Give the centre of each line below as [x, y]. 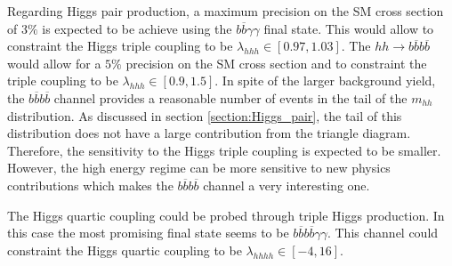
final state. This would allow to [349, 28]
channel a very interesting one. [287, 185]
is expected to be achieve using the [137, 28]
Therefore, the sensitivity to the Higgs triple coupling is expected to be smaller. [224, 150]
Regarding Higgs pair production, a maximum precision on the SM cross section [226, 11]
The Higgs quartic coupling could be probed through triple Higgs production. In [226, 215]
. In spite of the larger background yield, [325, 81]
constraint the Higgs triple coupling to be [120, 46]
